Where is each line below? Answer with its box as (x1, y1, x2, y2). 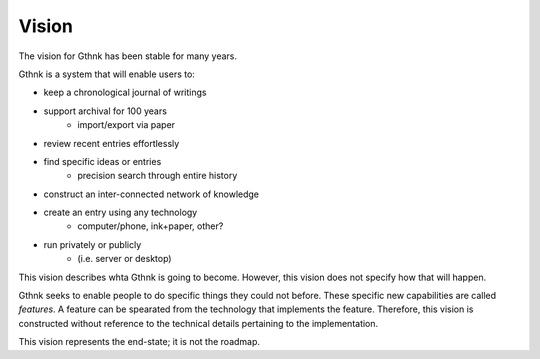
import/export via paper (77, 119, 175, 131)
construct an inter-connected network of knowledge (43, 188, 260, 200)
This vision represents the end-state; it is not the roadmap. (18, 336, 260, 348)
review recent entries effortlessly (43, 137, 180, 149)
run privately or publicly (43, 238, 142, 250)
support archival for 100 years (43, 105, 167, 117)
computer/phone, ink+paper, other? (77, 220, 224, 232)
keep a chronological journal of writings (43, 86, 207, 99)
